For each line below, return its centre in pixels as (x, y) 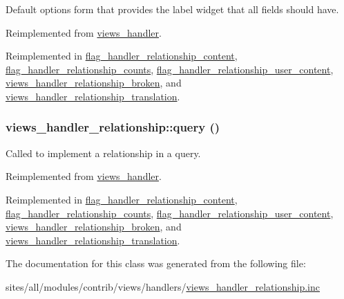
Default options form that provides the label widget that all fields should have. (172, 9)
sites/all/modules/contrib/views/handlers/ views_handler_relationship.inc (163, 286)
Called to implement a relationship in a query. (103, 153)
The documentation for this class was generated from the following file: (156, 263)
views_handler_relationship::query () (113, 127)
